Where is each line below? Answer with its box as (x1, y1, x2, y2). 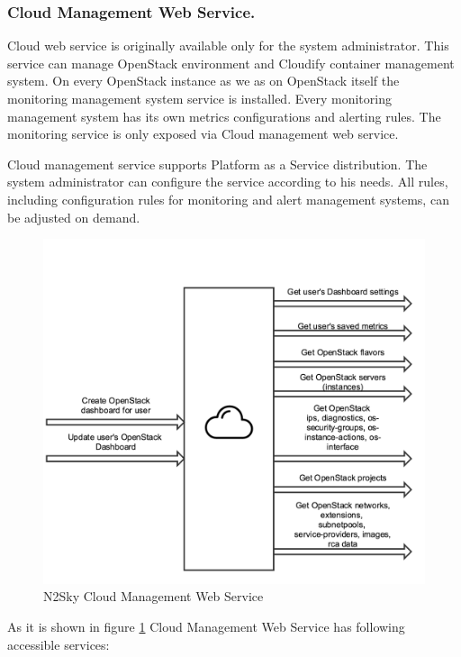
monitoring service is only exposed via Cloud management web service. (7, 124, 399, 143)
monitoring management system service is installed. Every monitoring (7, 89, 392, 107)
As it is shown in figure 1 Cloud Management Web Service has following (7, 616, 405, 635)
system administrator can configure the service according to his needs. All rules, (7, 172, 448, 191)
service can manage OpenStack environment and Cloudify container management (7, 53, 455, 72)
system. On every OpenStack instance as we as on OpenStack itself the (7, 71, 400, 90)
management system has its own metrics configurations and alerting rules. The (7, 106, 441, 125)
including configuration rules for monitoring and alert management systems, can (7, 189, 449, 208)
